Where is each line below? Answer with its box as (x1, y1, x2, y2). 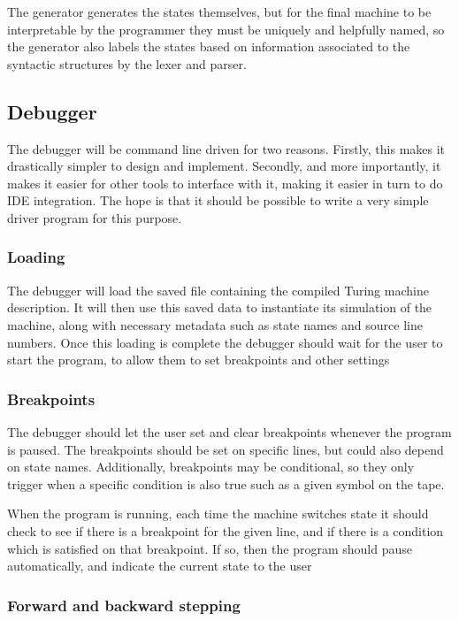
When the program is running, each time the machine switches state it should (7, 504, 429, 523)
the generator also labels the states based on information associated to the (7, 37, 410, 56)
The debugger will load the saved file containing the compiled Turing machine (7, 280, 429, 299)
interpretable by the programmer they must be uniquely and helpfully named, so (7, 19, 445, 38)
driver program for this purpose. (7, 208, 182, 226)
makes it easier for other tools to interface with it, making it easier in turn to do (7, 173, 443, 192)
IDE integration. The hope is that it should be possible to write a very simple (7, 191, 429, 210)
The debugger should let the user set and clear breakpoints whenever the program (7, 422, 452, 441)
